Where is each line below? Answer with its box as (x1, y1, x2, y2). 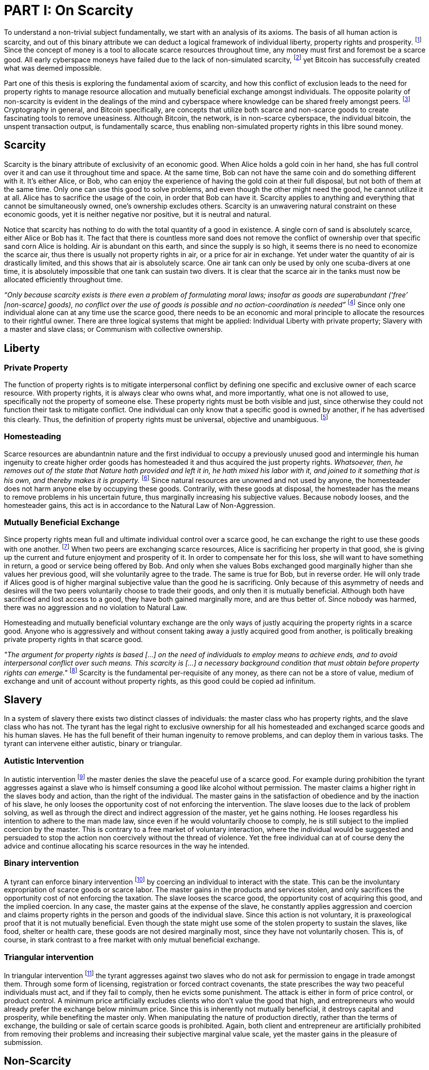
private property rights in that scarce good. (4, 635, 143, 643)
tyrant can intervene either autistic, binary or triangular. (4, 739, 182, 748)
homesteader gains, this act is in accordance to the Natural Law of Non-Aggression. (4, 501, 276, 509)
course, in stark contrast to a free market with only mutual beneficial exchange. (4, 936, 260, 944)
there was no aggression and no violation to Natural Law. (4, 603, 187, 612)
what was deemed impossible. (4, 64, 102, 73)
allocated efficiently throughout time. (4, 275, 123, 284)
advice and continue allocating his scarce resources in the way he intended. (4, 841, 250, 850)
